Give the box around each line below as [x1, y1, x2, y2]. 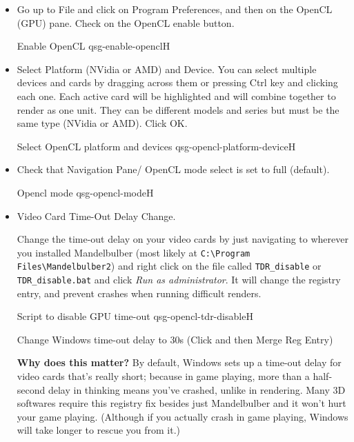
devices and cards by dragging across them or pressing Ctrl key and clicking [17, 75, 338, 90]
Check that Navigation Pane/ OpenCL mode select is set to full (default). [17, 162, 330, 177]
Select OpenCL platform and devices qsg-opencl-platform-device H [17, 139, 296, 153]
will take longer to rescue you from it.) [17, 423, 181, 437]
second [17, 382, 46, 396]
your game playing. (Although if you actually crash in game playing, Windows [17, 409, 348, 423]
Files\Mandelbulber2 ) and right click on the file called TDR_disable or [17, 259, 322, 273]
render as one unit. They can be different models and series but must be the [17, 102, 340, 117]
